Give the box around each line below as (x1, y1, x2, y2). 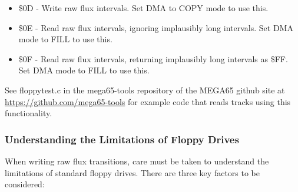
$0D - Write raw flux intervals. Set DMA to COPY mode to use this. (18, 2, 269, 14)
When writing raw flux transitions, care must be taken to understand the (5, 154, 269, 167)
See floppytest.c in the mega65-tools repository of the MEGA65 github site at (5, 83, 285, 96)
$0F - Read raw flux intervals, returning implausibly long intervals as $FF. (18, 52, 288, 65)
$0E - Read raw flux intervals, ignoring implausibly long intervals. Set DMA (18, 21, 293, 33)
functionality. (5, 107, 52, 119)
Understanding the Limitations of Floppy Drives (5, 132, 239, 146)
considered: (5, 178, 45, 190)
